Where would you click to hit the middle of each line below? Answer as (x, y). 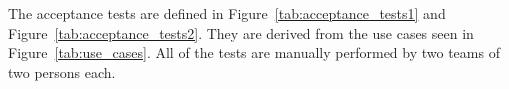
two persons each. (62, 71)
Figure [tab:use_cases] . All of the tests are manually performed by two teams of (254, 52)
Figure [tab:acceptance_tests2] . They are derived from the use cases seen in (241, 32)
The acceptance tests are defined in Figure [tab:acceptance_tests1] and (227, 13)
